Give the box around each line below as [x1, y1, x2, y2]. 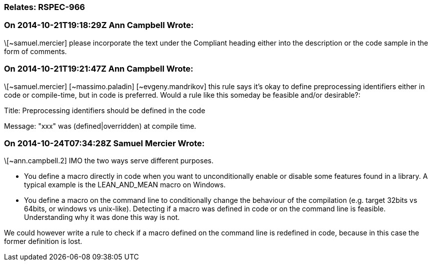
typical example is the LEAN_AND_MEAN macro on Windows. [24, 180, 226, 189]
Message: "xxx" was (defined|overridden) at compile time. [4, 121, 196, 130]
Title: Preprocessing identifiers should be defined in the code [4, 106, 205, 115]
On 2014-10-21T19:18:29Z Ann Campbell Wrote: [4, 20, 194, 31]
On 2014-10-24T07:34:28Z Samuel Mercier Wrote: [4, 138, 205, 148]
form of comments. [4, 47, 67, 56]
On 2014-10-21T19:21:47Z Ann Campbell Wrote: [4, 64, 193, 74]
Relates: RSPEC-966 [4, 2, 85, 12]
